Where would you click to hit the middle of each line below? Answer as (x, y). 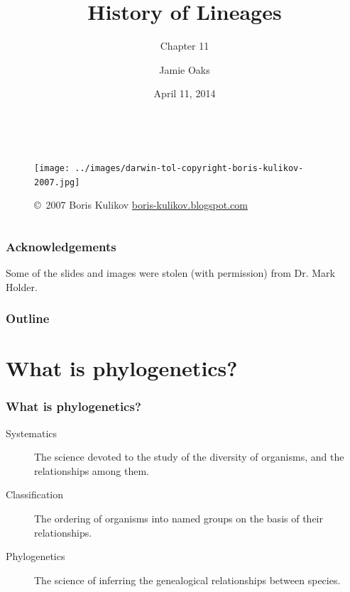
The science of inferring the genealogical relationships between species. (187, 580)
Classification (35, 494)
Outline (28, 318)
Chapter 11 (185, 46)
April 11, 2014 (185, 93)
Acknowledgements (61, 246)
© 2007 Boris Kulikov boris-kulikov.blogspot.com (141, 205)
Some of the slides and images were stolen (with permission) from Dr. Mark (170, 273)
